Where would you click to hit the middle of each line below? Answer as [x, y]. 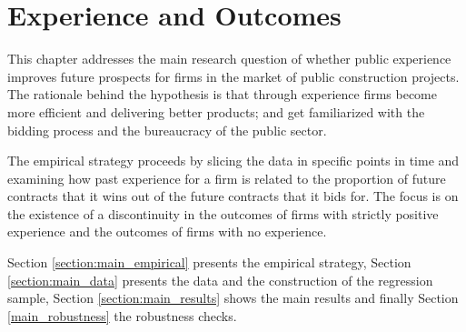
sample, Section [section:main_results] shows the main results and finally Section [233, 298]
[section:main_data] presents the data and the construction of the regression [220, 280]
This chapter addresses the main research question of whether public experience [229, 59]
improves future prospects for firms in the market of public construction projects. [233, 76]
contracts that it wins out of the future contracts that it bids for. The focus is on [233, 196]
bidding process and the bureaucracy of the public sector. [167, 130]
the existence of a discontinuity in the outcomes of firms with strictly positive [223, 213]
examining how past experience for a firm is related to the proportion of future [227, 178]
